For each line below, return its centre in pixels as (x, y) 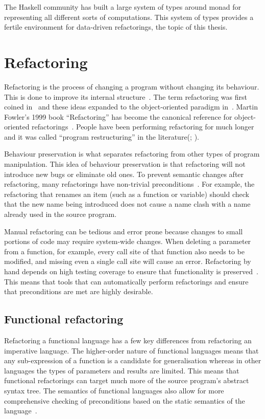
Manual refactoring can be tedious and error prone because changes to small (124, 231)
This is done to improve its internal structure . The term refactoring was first (126, 96)
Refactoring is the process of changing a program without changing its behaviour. (132, 86)
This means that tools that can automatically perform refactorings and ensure (126, 281)
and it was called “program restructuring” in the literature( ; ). (102, 136)
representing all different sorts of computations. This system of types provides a (129, 17)
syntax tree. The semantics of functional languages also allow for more (114, 390)
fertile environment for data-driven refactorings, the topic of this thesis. (116, 27)
